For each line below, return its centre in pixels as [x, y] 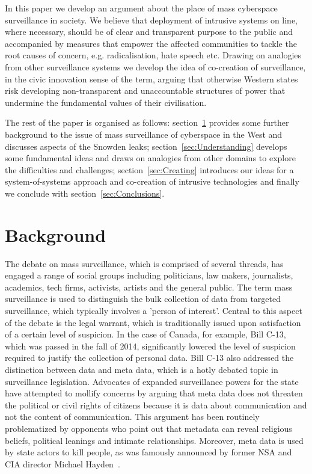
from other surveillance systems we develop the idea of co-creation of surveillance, [155, 66]
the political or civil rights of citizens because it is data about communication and [156, 405]
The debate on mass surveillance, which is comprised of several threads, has [144, 263]
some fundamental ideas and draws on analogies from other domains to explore [150, 158]
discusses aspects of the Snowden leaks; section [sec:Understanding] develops [146, 146]
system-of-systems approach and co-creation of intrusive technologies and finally [152, 181]
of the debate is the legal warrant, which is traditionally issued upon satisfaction [153, 322]
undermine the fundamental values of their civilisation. [106, 102]
